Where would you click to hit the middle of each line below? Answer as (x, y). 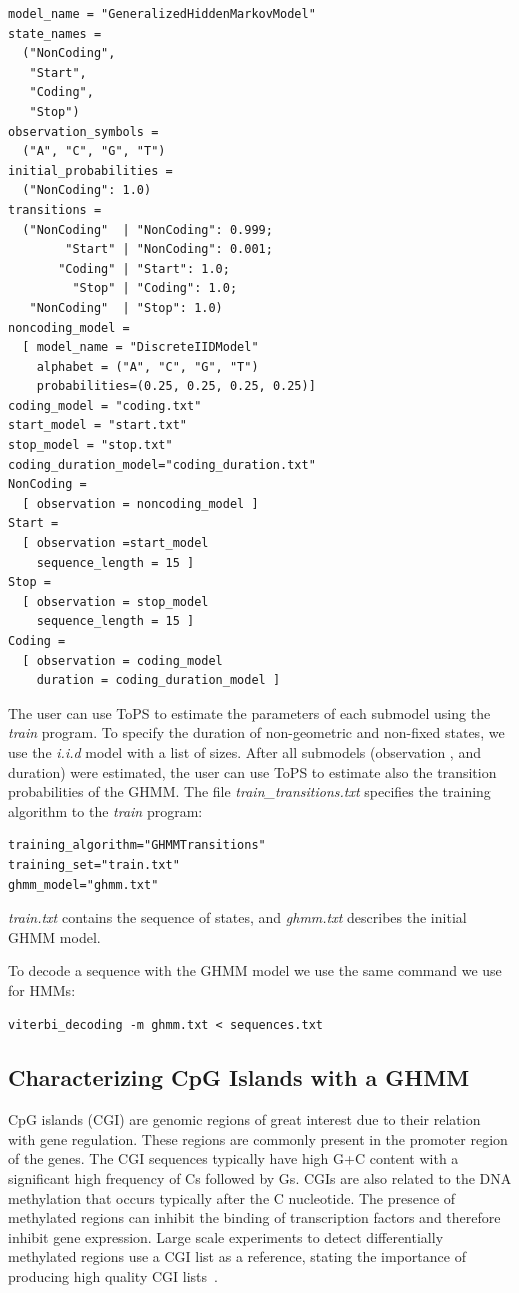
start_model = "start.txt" (97, 425)
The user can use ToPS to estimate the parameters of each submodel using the (249, 712)
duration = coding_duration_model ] (158, 680)
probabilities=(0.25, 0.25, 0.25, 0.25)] (176, 386)
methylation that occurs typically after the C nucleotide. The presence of (232, 1197)
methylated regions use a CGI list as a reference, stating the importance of (237, 1256)
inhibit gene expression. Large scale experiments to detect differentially (226, 1236)
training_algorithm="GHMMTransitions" (137, 845)
